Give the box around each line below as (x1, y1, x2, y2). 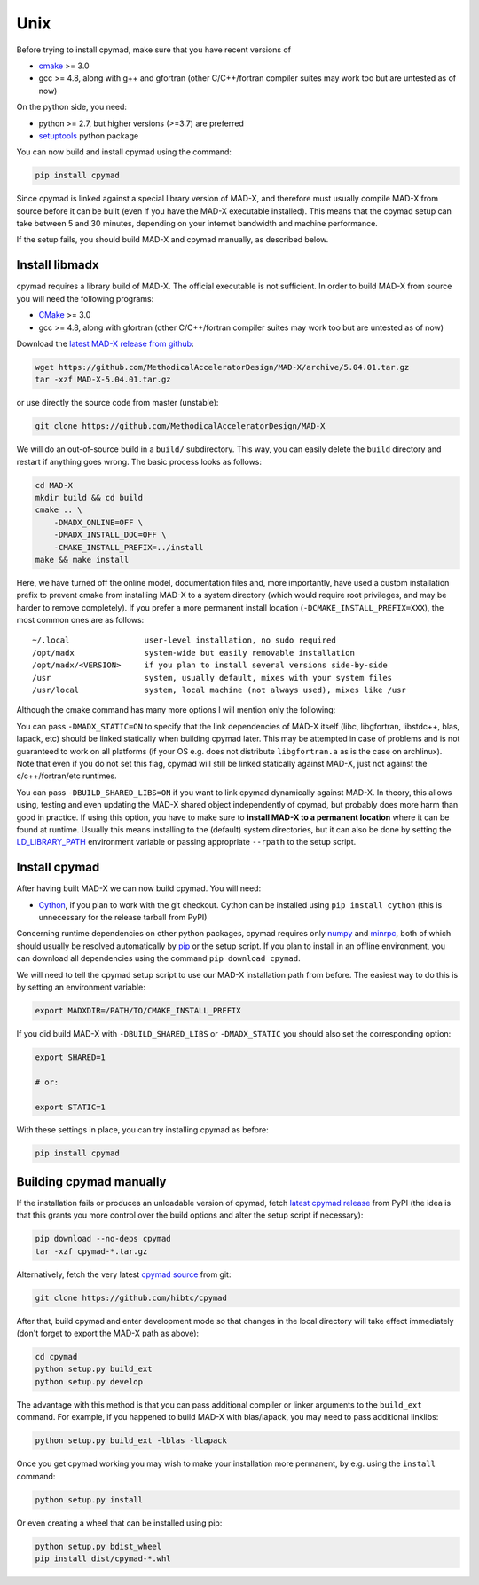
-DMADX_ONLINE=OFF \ (53, 517, 144, 527)
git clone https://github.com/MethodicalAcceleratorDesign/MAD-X (35, 422, 326, 431)
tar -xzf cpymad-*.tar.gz (35, 1246, 148, 1256)
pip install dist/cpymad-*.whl (35, 1553, 172, 1564)
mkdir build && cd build (35, 493, 144, 502)
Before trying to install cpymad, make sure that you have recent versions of (16, 44, 292, 55)
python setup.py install (35, 1494, 144, 1504)
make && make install (35, 555, 130, 564)
